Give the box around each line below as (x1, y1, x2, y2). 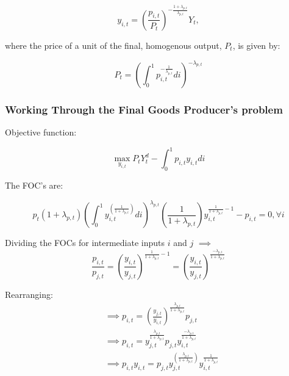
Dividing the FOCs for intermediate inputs (5, 236, 165, 249)
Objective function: (5, 126, 77, 139)
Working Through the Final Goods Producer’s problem (5, 101, 283, 117)
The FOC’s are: (5, 179, 63, 192)
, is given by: (232, 38, 280, 51)
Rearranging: (5, 287, 53, 300)
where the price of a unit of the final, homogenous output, (5, 38, 222, 51)
